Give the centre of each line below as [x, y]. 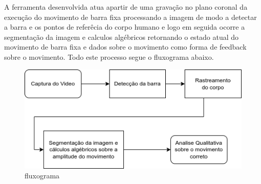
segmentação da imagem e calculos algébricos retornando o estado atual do [122, 37]
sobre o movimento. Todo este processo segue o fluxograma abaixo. [109, 56]
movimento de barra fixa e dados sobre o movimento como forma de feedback [125, 47]
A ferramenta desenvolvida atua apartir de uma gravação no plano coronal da [126, 7]
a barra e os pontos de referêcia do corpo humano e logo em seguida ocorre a [125, 27]
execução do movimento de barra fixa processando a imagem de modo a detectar [130, 17]
